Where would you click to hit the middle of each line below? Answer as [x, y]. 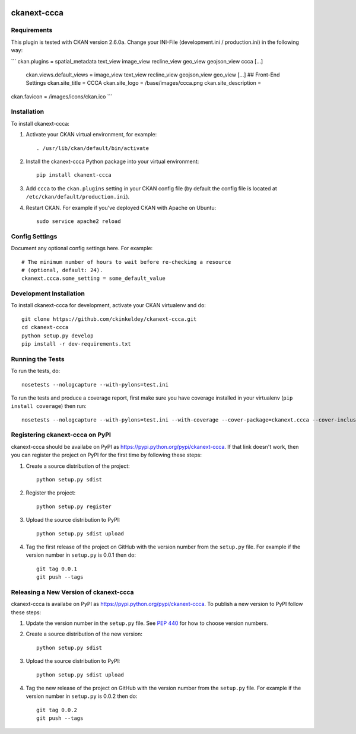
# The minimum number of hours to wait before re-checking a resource [126, 262]
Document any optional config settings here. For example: [82, 248]
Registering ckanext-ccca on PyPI [61, 435]
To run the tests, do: [36, 371]
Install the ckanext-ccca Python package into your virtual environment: [112, 162]
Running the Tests [38, 359]
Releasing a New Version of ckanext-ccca [72, 592]
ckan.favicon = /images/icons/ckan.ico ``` [62, 96]
